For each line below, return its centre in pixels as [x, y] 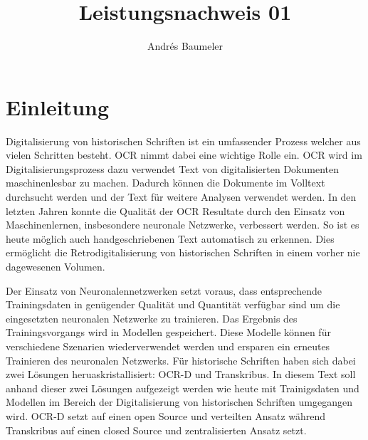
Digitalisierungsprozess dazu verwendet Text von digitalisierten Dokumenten [172, 168]
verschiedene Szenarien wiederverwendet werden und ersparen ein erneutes [168, 346]
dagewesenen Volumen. [56, 266]
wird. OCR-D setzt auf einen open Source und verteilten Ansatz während [166, 415]
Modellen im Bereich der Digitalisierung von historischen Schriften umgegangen [179, 402]
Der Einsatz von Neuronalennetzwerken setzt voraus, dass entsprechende [164, 290]
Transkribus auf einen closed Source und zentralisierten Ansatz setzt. [156, 430]
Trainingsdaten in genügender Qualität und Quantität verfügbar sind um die [173, 304]
